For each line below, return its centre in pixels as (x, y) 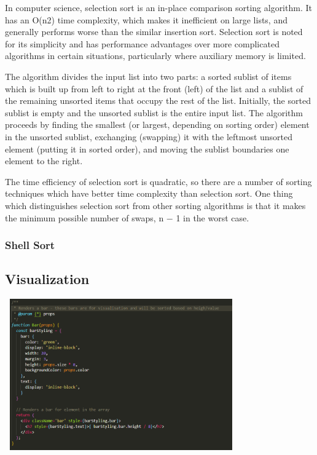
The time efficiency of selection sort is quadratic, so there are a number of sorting (158, 181)
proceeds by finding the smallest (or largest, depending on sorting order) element (157, 125)
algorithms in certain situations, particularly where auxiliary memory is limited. (155, 56)
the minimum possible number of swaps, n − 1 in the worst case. (127, 217)
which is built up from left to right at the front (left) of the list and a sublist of (154, 88)
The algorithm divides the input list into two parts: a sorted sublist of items (148, 76)
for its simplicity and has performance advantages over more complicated (142, 43)
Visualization (47, 279)
